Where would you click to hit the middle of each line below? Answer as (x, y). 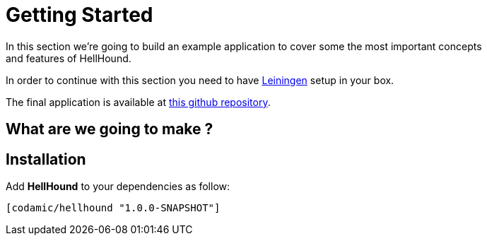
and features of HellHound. (69, 58)
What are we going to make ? (110, 129)
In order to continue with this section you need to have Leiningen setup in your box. (200, 80)
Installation (46, 159)
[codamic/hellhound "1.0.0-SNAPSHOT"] (113, 208)
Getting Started (80, 15)
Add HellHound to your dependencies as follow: (118, 187)
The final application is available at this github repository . (138, 102)
